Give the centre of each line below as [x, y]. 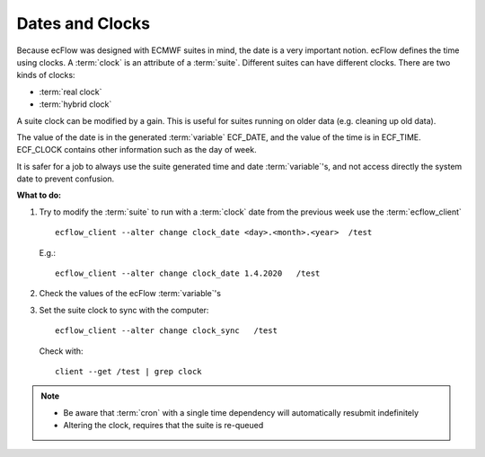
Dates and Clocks [84, 23]
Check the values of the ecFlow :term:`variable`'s [130, 294]
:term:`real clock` [71, 92]
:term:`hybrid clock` [75, 104]
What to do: [39, 195]
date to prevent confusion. [66, 179]
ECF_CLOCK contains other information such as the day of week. [137, 150]
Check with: [62, 351]
